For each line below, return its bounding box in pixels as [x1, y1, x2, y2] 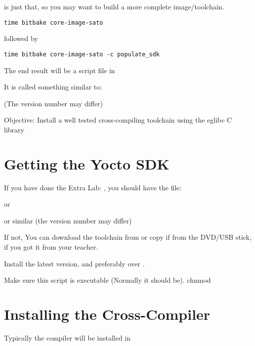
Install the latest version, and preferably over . [4, 258, 145, 268]
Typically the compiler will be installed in [4, 332, 131, 343]
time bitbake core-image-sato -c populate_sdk [4, 50, 160, 58]
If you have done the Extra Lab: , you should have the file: [4, 182, 182, 192]
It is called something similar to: [4, 82, 102, 92]
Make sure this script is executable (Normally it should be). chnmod [4, 275, 211, 285]
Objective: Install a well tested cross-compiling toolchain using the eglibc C [4, 115, 232, 125]
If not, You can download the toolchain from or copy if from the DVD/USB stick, [4, 232, 252, 242]
